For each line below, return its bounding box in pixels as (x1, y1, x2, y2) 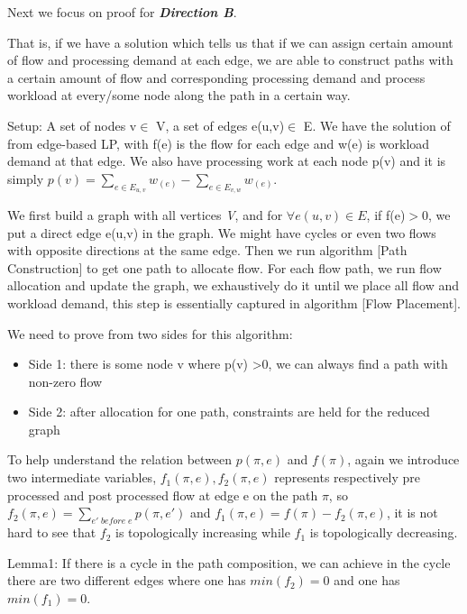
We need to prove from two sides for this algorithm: (7, 324, 293, 343)
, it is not (386, 503, 438, 522)
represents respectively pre (274, 468, 420, 487)
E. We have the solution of (303, 115, 451, 134)
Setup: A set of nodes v (7, 115, 137, 134)
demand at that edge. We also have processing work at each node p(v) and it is (7, 151, 446, 170)
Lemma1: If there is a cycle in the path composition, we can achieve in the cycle (7, 553, 451, 572)
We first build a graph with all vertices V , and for (7, 205, 283, 224)
